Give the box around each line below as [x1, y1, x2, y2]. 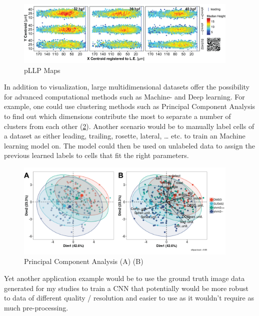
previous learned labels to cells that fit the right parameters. [4, 150, 189, 160]
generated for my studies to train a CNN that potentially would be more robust [4, 282, 248, 293]
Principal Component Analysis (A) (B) [24, 256, 143, 266]
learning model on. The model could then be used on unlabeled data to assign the [4, 140, 255, 150]
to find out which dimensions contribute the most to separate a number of [4, 110, 231, 121]
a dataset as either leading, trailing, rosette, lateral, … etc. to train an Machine [4, 130, 245, 141]
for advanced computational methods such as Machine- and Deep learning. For [4, 91, 245, 101]
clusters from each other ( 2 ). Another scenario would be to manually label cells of [4, 120, 254, 131]
